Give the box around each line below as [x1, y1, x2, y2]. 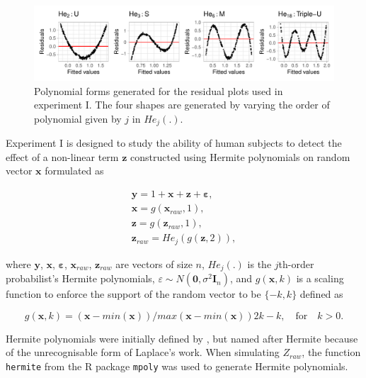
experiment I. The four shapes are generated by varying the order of [34, 97, 330, 112]
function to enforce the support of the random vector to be [6, 287, 261, 301]
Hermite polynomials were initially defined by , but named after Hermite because [6, 330, 358, 345]
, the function [302, 345, 361, 360]
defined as [299, 287, 343, 301]
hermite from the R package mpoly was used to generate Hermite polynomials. [6, 358, 348, 373]
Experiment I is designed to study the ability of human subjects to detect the [6, 135, 342, 150]
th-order [278, 256, 314, 271]
